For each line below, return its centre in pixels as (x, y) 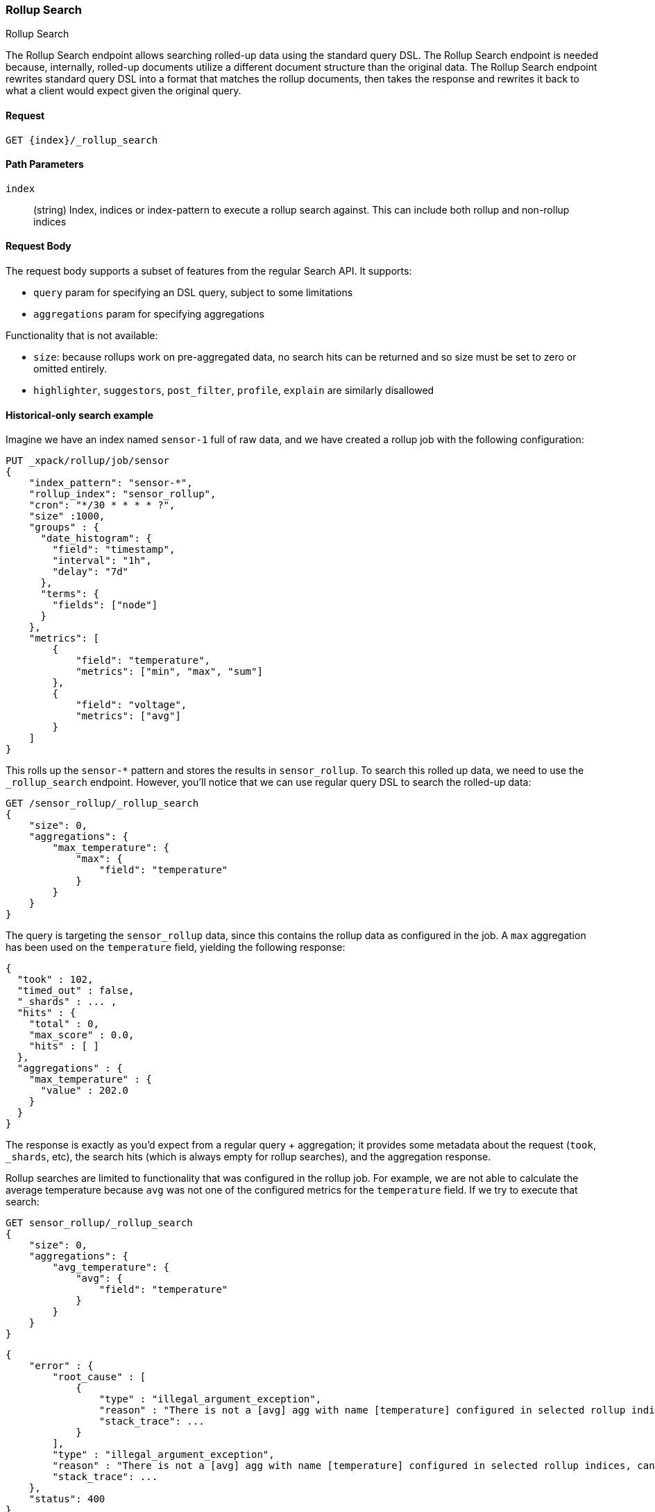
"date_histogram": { (96, 539)
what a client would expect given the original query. (124, 91)
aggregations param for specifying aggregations (149, 314)
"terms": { (70, 594)
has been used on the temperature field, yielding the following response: (176, 947)
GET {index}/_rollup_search (82, 140)
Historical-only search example (80, 415)
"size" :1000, (67, 516)
